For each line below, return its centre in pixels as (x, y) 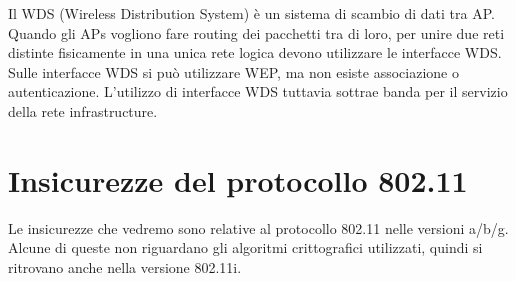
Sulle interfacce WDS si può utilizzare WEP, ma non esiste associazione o (233, 71)
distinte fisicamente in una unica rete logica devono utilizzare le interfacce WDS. (255, 52)
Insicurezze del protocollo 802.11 (238, 179)
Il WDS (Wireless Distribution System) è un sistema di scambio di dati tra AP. (251, 13)
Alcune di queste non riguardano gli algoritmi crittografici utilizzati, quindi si (245, 247)
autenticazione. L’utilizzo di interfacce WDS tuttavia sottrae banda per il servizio (258, 91)
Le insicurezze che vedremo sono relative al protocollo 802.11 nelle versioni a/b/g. (258, 227)
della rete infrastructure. (83, 110)
